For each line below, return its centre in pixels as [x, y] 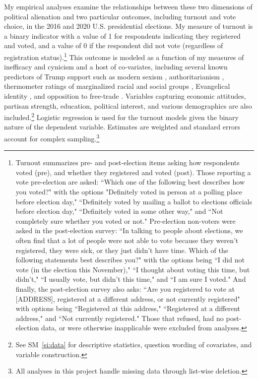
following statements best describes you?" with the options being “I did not [130, 260]
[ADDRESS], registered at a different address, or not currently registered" [128, 298]
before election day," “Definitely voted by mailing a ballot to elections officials [134, 201]
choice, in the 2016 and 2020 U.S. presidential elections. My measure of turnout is [129, 26]
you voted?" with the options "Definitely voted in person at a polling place [129, 192]
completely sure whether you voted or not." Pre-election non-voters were [126, 221]
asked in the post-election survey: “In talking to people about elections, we [129, 230]
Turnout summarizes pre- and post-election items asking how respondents [128, 162]
